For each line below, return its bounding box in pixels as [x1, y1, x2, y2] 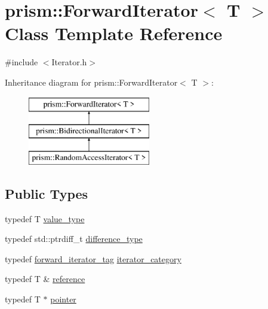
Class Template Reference [5, 21, 223, 46]
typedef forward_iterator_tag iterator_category [5, 252, 181, 265]
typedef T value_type [5, 212, 85, 225]
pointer [50, 293, 76, 305]
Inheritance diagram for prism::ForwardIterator [5, 75, 178, 88]
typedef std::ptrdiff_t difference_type [5, 232, 143, 245]
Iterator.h [51, 56, 87, 68]
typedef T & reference [5, 272, 85, 285]
